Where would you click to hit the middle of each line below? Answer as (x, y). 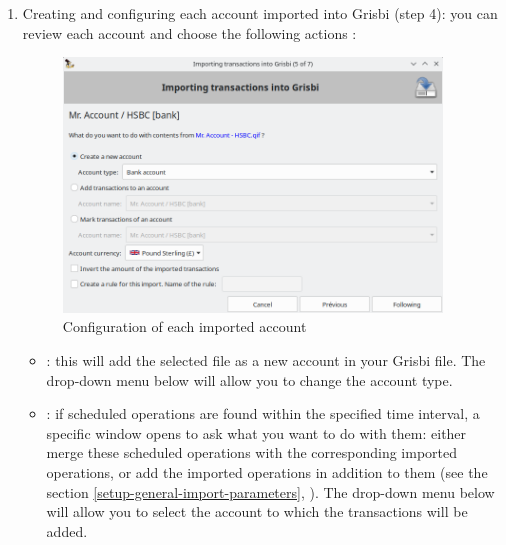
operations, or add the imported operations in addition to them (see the (267, 472)
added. (67, 530)
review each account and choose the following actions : (189, 32)
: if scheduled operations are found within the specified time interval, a (263, 413)
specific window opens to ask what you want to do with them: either (256, 432)
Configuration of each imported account (184, 326)
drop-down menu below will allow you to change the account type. (249, 379)
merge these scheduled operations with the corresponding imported (251, 452)
